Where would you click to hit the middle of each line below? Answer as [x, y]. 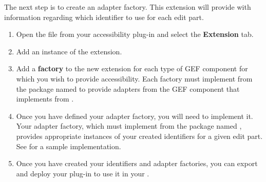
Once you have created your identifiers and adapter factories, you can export [137, 163]
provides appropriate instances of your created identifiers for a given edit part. [139, 136]
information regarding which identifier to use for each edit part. [104, 17]
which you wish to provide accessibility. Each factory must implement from [134, 78]
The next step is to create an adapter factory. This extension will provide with [128, 7]
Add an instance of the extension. [69, 51]
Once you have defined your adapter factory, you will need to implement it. [135, 116]
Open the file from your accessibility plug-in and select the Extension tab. [135, 34]
